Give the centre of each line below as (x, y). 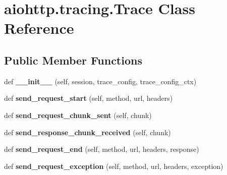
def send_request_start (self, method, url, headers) (89, 98)
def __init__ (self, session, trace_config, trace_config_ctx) (100, 81)
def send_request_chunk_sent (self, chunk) (78, 115)
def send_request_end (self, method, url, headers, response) (102, 149)
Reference (39, 28)
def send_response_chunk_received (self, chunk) (88, 132)
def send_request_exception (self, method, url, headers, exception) (114, 166)
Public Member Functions (73, 60)
